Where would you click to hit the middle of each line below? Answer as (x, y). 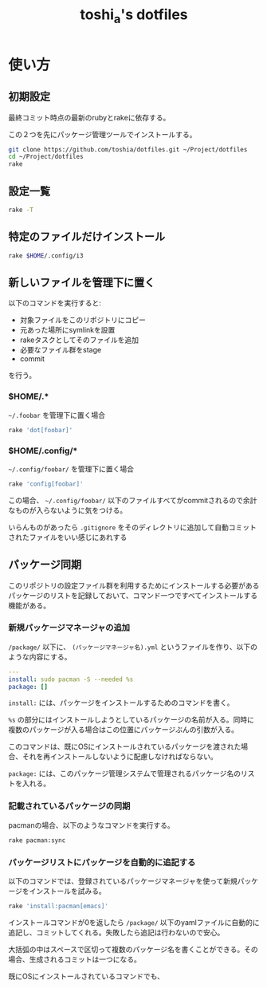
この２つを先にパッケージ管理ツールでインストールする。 (102, 134)
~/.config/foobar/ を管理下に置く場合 (71, 469)
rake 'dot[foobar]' (41, 430)
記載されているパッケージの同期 (69, 806)
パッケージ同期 (45, 565)
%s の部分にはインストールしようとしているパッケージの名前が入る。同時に (132, 720)
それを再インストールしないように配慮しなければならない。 (120, 757)
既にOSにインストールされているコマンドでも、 (86, 976)
